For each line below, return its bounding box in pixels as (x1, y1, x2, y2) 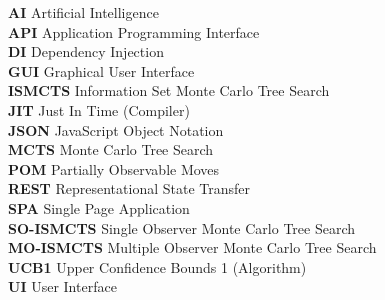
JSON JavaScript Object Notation (8, 119, 224, 140)
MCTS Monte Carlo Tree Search (8, 139, 214, 160)
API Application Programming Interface (8, 21, 260, 42)
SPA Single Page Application (8, 197, 190, 218)
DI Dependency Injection (8, 41, 164, 62)
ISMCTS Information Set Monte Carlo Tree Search (8, 80, 330, 101)
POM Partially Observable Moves (8, 158, 220, 179)
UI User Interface (8, 276, 117, 297)
